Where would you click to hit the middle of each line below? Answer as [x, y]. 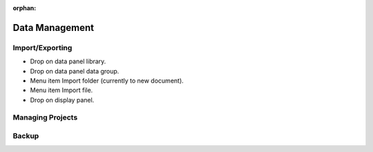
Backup [26, 136]
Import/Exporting [42, 47]
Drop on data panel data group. [75, 71]
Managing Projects [45, 118]
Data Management [54, 28]
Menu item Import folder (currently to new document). [107, 80]
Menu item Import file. [61, 90]
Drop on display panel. [62, 100]
